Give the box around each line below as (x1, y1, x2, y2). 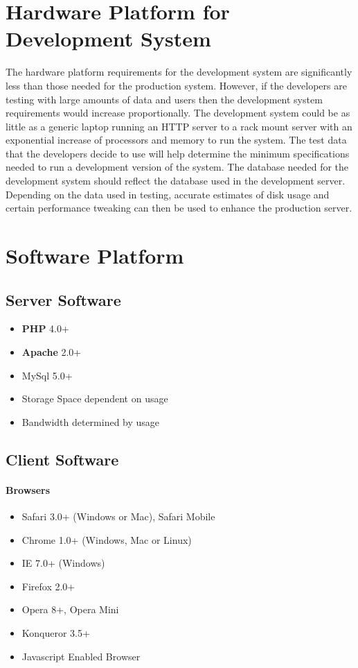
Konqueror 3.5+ (21, 625, 90, 640)
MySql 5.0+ (21, 368, 73, 382)
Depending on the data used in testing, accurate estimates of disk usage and (6, 187, 330, 201)
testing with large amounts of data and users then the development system (6, 92, 323, 106)
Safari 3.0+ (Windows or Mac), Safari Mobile (21, 508, 215, 523)
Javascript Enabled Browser (21, 649, 141, 663)
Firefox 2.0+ (21, 579, 75, 593)
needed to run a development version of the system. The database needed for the (6, 160, 349, 174)
